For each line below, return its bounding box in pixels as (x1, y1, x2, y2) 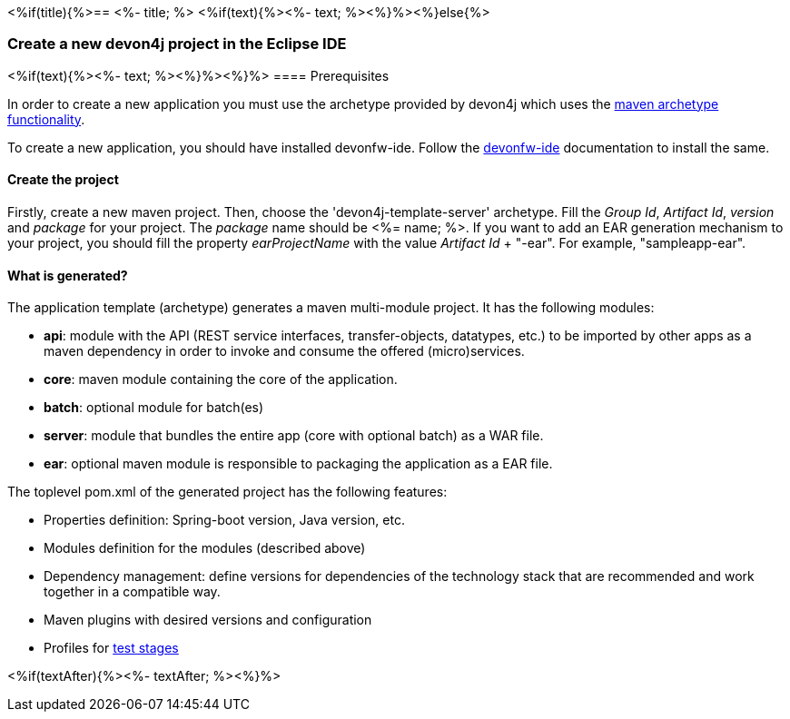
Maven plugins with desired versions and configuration (44, 612, 372, 628)
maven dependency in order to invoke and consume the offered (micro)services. (44, 343, 525, 359)
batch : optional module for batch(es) (44, 399, 264, 416)
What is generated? (7, 267, 128, 283)
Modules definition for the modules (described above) (44, 540, 366, 556)
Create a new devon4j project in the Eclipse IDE (7, 34, 347, 54)
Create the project (7, 172, 119, 188)
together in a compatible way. (44, 584, 221, 600)
